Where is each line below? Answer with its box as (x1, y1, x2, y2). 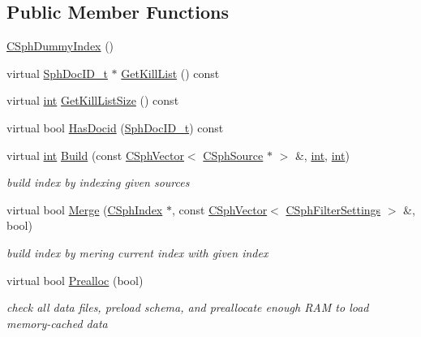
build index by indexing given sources (6, 174, 190, 191)
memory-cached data (6, 314, 108, 331)
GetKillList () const (121, 64, 220, 81)
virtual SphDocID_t (6, 64, 108, 81)
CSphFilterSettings (286, 201, 381, 218)
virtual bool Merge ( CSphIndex (6, 201, 163, 218)
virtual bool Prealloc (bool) (6, 271, 144, 288)
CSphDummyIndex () (6, 37, 114, 54)
